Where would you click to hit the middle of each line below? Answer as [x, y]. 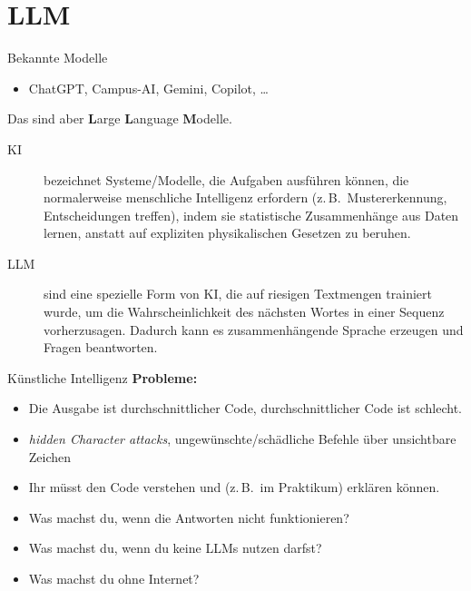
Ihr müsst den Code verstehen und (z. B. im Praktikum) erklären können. [234, 487]
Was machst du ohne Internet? [114, 578]
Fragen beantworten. [101, 347]
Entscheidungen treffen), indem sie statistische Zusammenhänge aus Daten [251, 215]
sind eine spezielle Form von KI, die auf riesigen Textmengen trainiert [238, 294]
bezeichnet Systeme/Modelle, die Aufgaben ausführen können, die [226, 179]
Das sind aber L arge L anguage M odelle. [120, 118]
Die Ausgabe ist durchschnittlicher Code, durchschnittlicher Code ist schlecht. [245, 408]
